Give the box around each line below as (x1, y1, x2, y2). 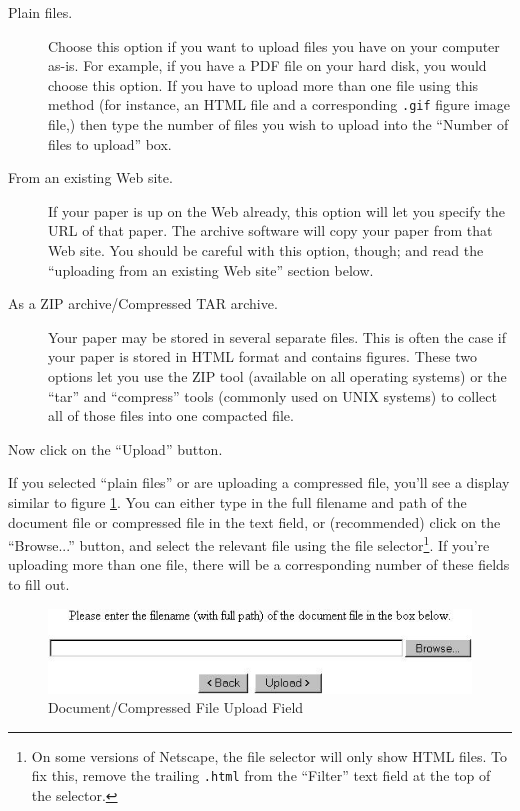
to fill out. (8, 573, 70, 594)
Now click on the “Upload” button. (8, 438, 223, 459)
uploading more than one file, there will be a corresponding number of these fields (8, 554, 510, 575)
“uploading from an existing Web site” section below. (48, 259, 374, 280)
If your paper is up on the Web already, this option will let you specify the (48, 200, 505, 221)
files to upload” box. (48, 133, 172, 154)
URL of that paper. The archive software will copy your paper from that (48, 220, 493, 241)
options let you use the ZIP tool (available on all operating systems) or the (48, 365, 507, 386)
